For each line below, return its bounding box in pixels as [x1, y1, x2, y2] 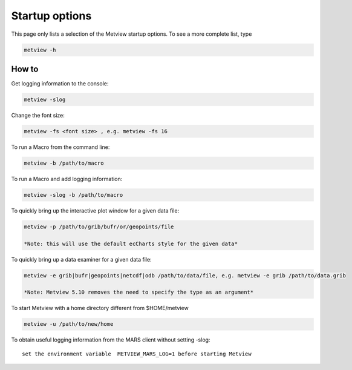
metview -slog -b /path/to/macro [24, 191, 123, 198]
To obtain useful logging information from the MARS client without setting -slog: [11, 336, 210, 343]
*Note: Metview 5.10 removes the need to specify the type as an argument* [24, 289, 254, 296]
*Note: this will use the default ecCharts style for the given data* [24, 240, 238, 247]
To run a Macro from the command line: [11, 143, 110, 151]
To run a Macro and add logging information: [11, 175, 123, 182]
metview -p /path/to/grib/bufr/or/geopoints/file [24, 223, 174, 230]
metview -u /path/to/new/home [24, 321, 114, 328]
